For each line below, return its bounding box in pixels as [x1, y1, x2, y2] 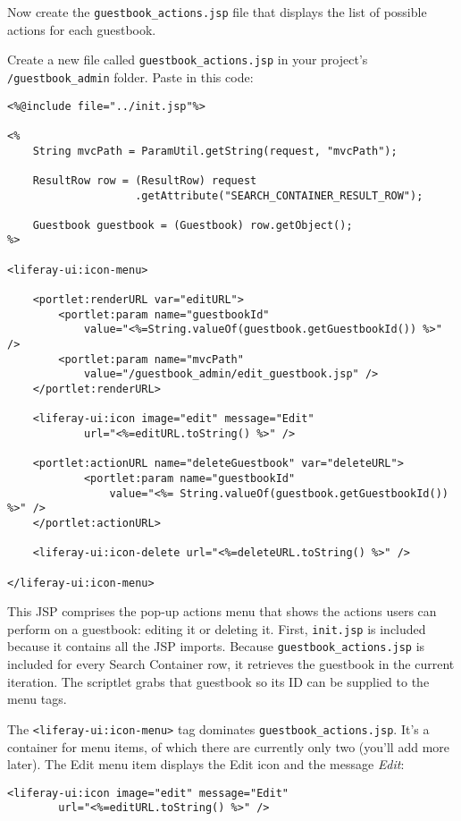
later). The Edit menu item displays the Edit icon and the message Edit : [7, 755, 405, 774]
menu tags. [7, 690, 67, 708]
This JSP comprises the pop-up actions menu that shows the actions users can [7, 602, 437, 621]
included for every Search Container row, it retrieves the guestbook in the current [7, 655, 455, 673]
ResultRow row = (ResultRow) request [32, 174, 257, 187]
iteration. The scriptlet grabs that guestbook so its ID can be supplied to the [7, 672, 430, 690]
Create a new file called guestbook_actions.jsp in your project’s [7, 50, 368, 69]
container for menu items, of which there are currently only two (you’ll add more [7, 737, 450, 756]
